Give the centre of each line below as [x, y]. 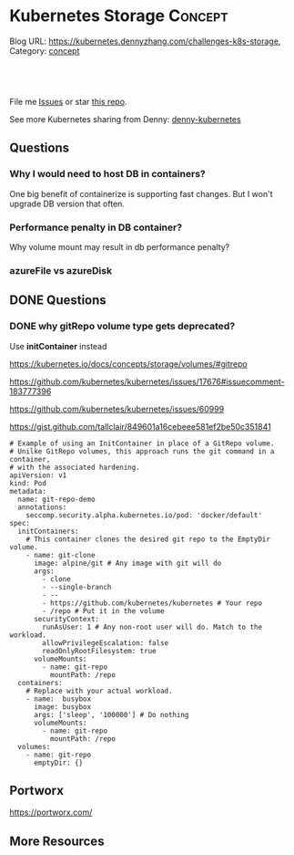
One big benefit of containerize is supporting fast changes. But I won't [141, 193]
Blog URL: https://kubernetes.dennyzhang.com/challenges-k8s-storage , [145, 41]
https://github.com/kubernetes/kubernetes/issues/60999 [117, 409]
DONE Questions [58, 301]
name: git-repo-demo [56, 499]
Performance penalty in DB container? [96, 227]
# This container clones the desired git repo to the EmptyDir [148, 539]
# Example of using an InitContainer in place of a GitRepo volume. [142, 443]
